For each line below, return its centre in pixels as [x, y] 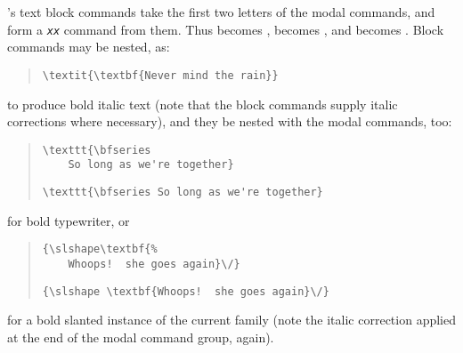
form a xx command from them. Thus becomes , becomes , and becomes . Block [226, 29]
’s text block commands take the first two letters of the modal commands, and [221, 12]
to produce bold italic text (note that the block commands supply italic [203, 104]
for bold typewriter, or [69, 220]
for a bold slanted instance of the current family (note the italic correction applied [231, 320]
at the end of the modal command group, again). [141, 337]
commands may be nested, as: [89, 47]
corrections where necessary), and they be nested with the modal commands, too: [230, 121]
